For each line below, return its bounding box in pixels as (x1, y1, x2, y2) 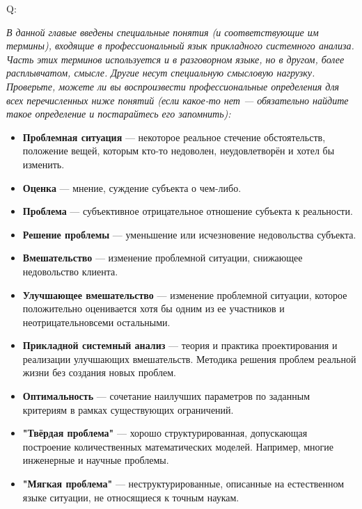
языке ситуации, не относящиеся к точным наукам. (22, 490, 239, 504)
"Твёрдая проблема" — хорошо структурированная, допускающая (22, 426, 308, 440)
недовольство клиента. (22, 264, 118, 278)
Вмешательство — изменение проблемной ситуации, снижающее (22, 250, 303, 265)
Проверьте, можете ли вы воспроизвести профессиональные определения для (6, 79, 339, 93)
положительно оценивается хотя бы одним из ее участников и (22, 301, 285, 316)
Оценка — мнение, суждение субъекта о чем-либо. (22, 180, 242, 195)
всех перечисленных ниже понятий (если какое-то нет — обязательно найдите (6, 92, 349, 107)
